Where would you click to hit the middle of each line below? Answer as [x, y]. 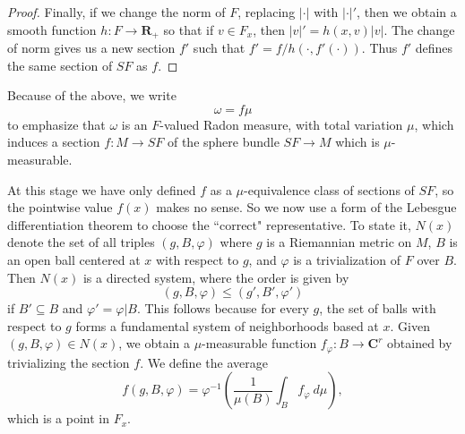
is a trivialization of [347, 259]
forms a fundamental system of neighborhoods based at [227, 325]
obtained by [420, 343]
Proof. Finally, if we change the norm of [116, 12]
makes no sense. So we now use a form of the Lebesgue [306, 207]
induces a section [54, 142]
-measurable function [259, 343]
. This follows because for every [223, 308]
